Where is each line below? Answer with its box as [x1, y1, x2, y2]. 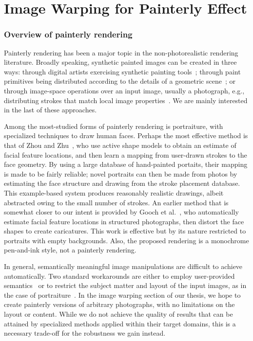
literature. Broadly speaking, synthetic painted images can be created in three [4, 57, 237, 67]
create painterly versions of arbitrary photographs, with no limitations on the [4, 299, 235, 309]
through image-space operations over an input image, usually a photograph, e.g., [4, 85, 245, 95]
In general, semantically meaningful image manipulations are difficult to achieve [4, 261, 243, 271]
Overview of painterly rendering [4, 28, 133, 40]
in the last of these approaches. [4, 105, 97, 115]
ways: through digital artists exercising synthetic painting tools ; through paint [4, 66, 241, 76]
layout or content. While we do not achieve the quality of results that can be [4, 309, 233, 319]
